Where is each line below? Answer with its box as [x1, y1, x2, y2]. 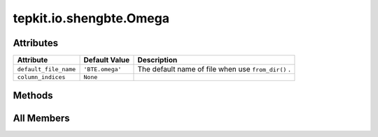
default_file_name [17, 65, 76, 73]
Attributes [13, 37, 59, 49]
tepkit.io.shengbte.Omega [13, 10, 169, 26]
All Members [13, 112, 70, 124]
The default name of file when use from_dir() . [137, 64, 290, 74]
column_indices [17, 73, 66, 81]
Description [137, 55, 178, 65]
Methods [13, 89, 53, 101]
